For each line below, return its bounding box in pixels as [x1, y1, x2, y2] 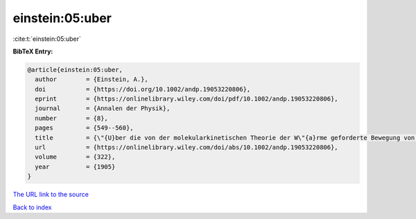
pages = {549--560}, [35, 124, 135, 132]
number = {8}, [35, 114, 109, 122]
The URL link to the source [12, 191, 89, 199]
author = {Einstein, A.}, [35, 76, 148, 83]
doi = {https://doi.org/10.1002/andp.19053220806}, [35, 85, 251, 93]
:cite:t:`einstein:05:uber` [12, 35, 81, 43]
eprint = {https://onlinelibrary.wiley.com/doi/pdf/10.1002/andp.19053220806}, [35, 95, 339, 103]
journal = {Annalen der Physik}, [35, 105, 171, 112]
